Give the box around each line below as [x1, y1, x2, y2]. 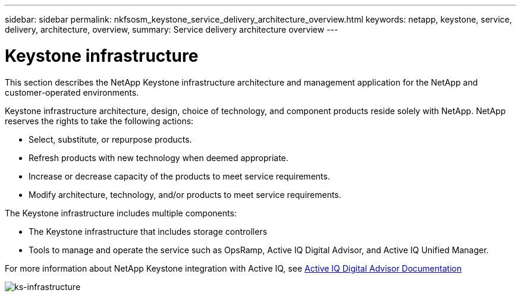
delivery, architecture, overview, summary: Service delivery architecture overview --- [5, 24, 338, 34]
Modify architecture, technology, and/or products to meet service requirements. [29, 189, 341, 200]
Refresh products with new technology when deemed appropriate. [29, 152, 288, 163]
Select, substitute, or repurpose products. [29, 134, 192, 144]
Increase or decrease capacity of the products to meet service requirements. [29, 171, 330, 181]
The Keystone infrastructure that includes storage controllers [29, 226, 268, 237]
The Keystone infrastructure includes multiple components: [5, 207, 237, 218]
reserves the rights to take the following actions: [5, 115, 194, 126]
